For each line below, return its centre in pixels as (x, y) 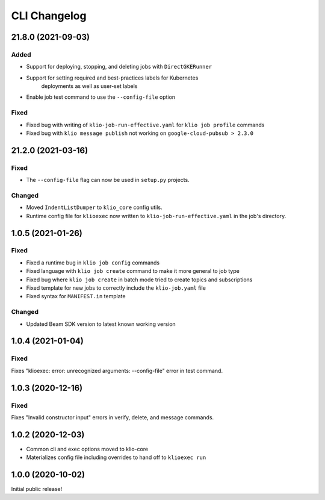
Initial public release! (37, 489)
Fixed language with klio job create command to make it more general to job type (133, 271)
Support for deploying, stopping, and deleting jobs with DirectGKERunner (119, 67)
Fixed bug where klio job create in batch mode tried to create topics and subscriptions (139, 280)
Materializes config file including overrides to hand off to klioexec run (116, 457)
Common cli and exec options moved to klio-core (87, 449)
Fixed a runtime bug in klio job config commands (93, 263)
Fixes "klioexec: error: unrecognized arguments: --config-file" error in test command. (117, 370)
